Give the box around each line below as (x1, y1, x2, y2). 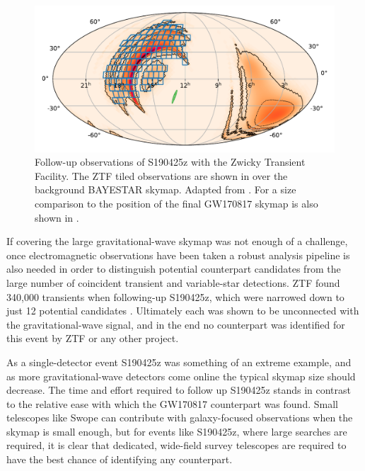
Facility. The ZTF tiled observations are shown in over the (35, 168, 288, 183)
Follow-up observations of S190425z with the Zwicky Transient (35, 154, 306, 169)
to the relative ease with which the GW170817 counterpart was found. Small (6, 396, 338, 411)
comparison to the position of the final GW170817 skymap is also (35, 195, 318, 210)
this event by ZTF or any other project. (6, 331, 179, 346)
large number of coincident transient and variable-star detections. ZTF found (6, 275, 340, 290)
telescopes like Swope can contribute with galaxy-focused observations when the (6, 410, 353, 425)
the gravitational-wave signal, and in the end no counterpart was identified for (6, 317, 345, 331)
